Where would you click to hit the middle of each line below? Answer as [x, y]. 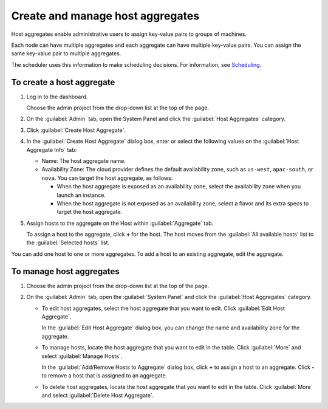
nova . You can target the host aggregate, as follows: [107, 178]
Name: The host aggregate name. [84, 160]
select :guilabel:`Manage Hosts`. [82, 356]
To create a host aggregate [63, 82]
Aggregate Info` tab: [52, 150]
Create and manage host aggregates [105, 16]
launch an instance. [81, 195]
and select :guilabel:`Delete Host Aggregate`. [98, 396]
